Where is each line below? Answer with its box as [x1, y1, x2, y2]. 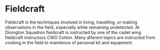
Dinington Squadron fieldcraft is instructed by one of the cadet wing [5, 29, 142, 35]
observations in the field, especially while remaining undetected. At [5, 24, 140, 30]
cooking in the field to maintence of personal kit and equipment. [5, 39, 133, 45]
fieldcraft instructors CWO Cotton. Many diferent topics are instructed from [5, 35, 156, 40]
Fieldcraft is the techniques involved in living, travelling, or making [5, 19, 138, 25]
